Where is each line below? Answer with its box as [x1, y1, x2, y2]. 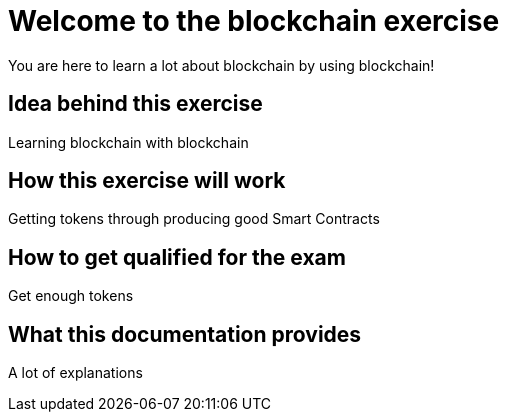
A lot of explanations [8, 364, 143, 382]
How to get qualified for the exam [8, 244, 346, 270]
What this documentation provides [8, 321, 362, 347]
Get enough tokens [8, 287, 134, 305]
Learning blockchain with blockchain [8, 133, 249, 151]
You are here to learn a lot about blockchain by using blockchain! [8, 56, 435, 74]
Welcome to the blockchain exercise [8, 4, 500, 38]
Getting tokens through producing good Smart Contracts [8, 210, 380, 228]
